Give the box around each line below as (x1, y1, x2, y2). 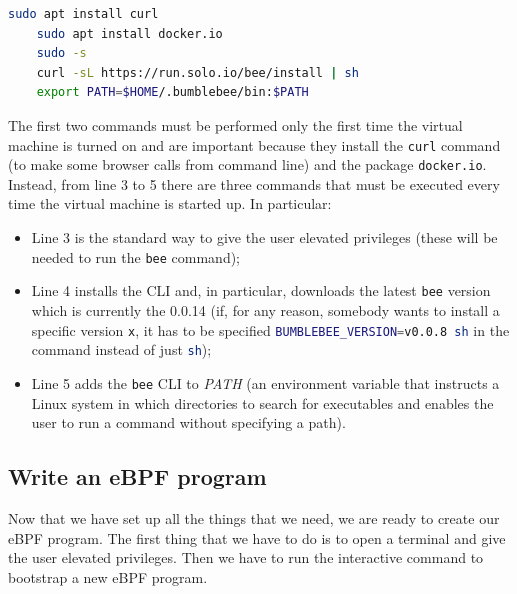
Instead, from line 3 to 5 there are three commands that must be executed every (8, 173, 500, 194)
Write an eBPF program (8, 461, 267, 492)
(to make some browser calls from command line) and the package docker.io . (8, 154, 487, 175)
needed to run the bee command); (31, 246, 240, 267)
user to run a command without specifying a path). (31, 412, 346, 433)
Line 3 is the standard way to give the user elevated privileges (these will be (31, 227, 498, 248)
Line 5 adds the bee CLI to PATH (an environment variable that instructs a (31, 372, 500, 393)
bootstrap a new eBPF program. (8, 566, 208, 587)
